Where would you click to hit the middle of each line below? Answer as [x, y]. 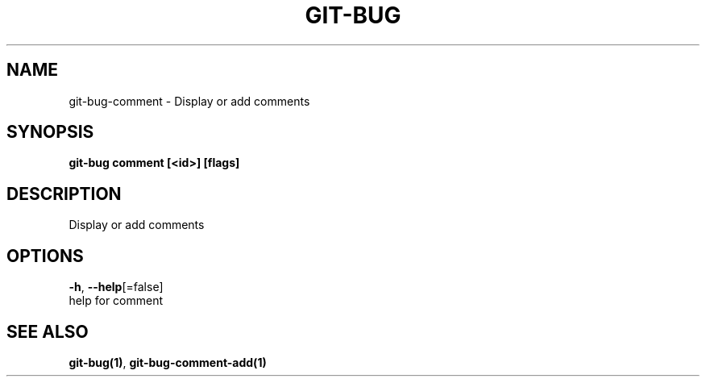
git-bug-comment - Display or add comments [189, 101]
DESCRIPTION [64, 194]
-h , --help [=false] [116, 287]
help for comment [116, 301]
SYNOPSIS [50, 132]
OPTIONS [45, 256]
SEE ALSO [48, 331]
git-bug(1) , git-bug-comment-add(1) [168, 362]
